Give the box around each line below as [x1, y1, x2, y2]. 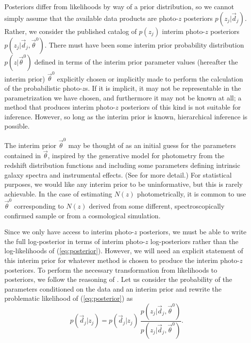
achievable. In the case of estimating [4, 188, 112, 198]
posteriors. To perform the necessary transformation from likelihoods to [4, 264, 218, 275]
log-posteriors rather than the [150, 236, 239, 246]
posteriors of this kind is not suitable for [120, 102, 241, 112]
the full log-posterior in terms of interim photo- [4, 236, 145, 246]
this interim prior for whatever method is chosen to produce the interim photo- [4, 255, 240, 265]
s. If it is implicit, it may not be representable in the [85, 82, 241, 93]
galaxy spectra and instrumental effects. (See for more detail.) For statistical [4, 169, 232, 180]
